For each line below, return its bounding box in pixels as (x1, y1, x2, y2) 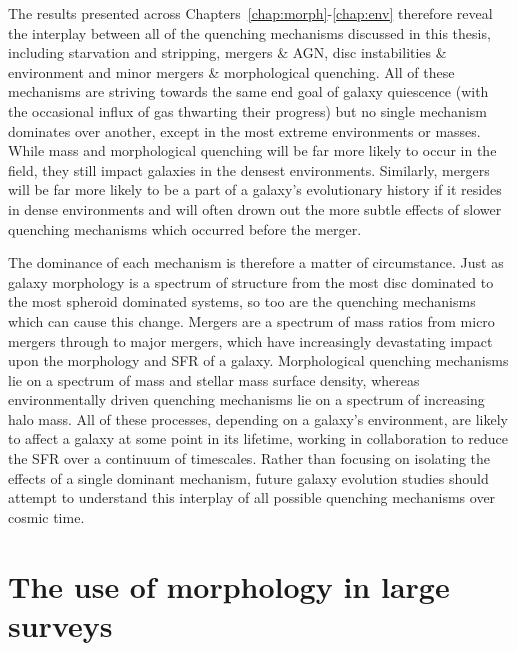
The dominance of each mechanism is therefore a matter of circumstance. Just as (8, 252, 504, 273)
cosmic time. (8, 506, 85, 527)
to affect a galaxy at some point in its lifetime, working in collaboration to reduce (8, 428, 508, 449)
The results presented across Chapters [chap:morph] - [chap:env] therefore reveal (8, 3, 493, 23)
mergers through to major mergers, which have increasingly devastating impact (8, 330, 493, 351)
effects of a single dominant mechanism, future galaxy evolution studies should (8, 467, 489, 488)
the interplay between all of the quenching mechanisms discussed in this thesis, (8, 22, 491, 43)
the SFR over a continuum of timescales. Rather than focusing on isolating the (8, 448, 491, 469)
